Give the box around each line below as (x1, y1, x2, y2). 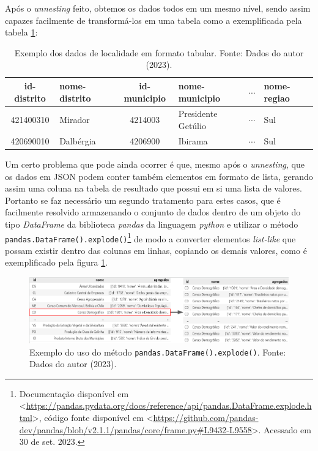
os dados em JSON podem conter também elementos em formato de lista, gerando (5, 170, 313, 182)
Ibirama (178, 134, 208, 147)
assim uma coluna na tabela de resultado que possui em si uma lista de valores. (5, 182, 302, 195)
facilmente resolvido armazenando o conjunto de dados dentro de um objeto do (5, 206, 301, 218)
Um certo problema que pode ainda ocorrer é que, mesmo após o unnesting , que (5, 157, 305, 170)
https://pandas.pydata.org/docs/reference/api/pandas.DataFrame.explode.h (26, 399, 312, 412)
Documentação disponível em (19, 387, 129, 400)
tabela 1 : (5, 26, 38, 39)
